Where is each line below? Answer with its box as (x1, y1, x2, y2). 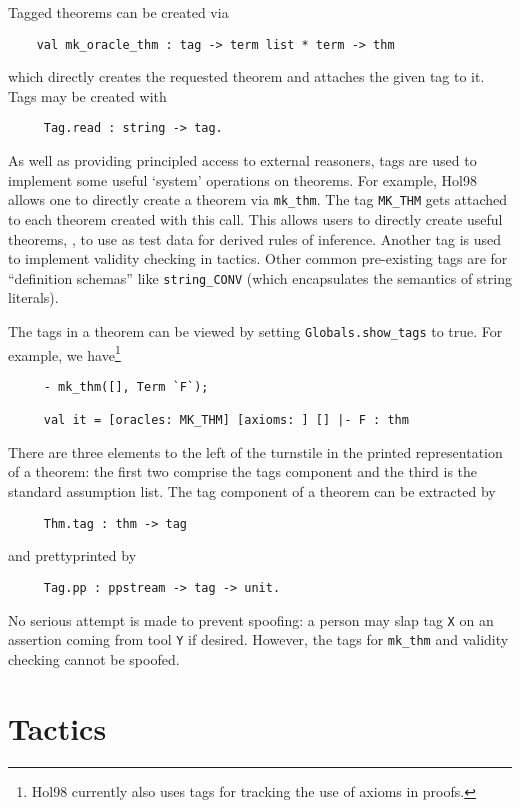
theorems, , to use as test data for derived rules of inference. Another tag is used (8, 228, 502, 249)
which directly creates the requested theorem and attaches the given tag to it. (8, 66, 485, 87)
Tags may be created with (8, 85, 167, 106)
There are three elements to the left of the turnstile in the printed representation (8, 441, 503, 462)
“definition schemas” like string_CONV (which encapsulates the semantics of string (8, 267, 512, 288)
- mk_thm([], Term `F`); (43, 379, 209, 394)
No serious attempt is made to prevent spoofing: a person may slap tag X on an (8, 609, 494, 630)
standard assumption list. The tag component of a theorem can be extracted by (8, 481, 496, 502)
